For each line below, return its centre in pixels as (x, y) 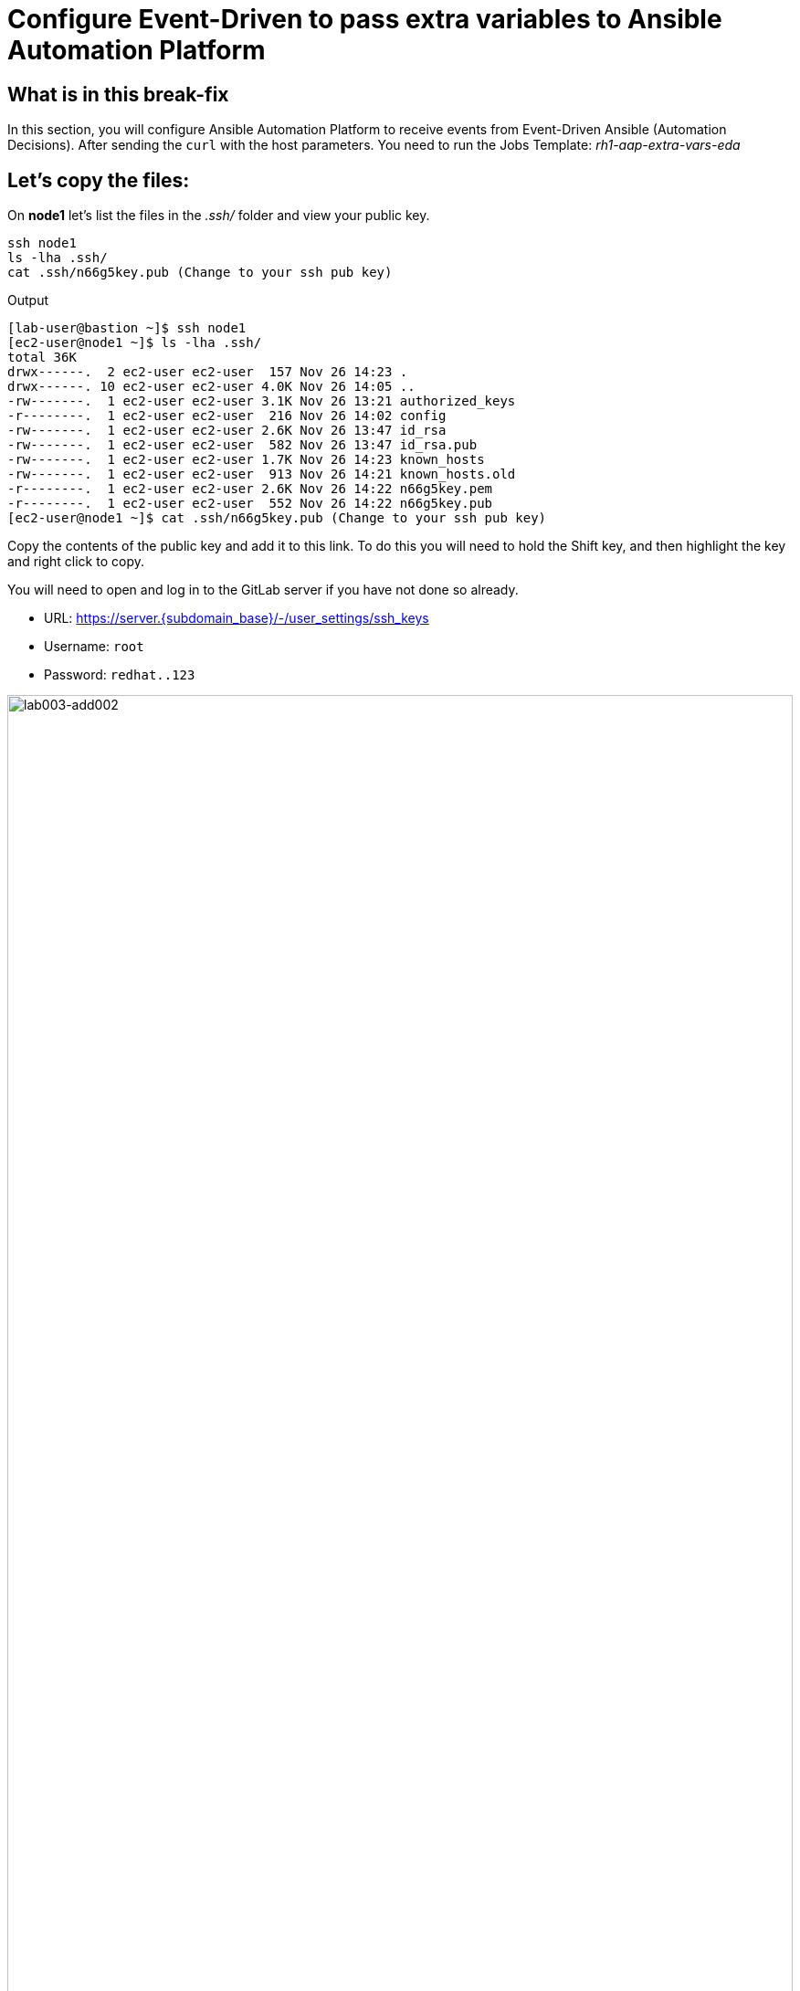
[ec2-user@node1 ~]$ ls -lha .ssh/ (135, 343)
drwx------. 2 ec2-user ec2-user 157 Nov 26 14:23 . (208, 372)
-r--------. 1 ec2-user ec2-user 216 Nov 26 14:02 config (227, 416)
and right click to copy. (76, 562)
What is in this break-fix (118, 94)
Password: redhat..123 (120, 675)
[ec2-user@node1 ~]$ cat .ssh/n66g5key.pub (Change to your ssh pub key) (277, 518)
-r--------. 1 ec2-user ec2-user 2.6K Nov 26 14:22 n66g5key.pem (250, 489)
